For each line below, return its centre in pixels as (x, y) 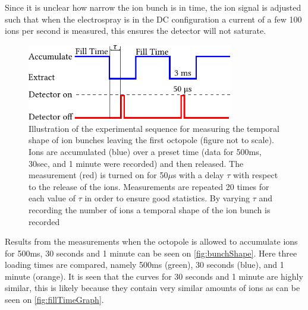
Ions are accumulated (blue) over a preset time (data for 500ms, (145, 151)
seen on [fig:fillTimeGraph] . (54, 300)
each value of (52, 198)
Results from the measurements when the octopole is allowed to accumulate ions (151, 241)
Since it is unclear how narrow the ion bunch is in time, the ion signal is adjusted (153, 7)
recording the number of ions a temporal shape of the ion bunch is (150, 209)
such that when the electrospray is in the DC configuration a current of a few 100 (153, 19)
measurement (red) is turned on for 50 (98, 175)
